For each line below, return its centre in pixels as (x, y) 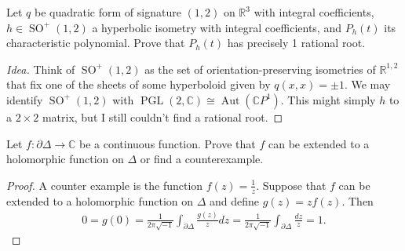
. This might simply (328, 99)
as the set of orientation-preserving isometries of (260, 69)
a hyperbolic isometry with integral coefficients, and (217, 27)
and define (235, 200)
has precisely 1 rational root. (296, 43)
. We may (367, 84)
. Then (358, 200)
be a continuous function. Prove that (168, 143)
